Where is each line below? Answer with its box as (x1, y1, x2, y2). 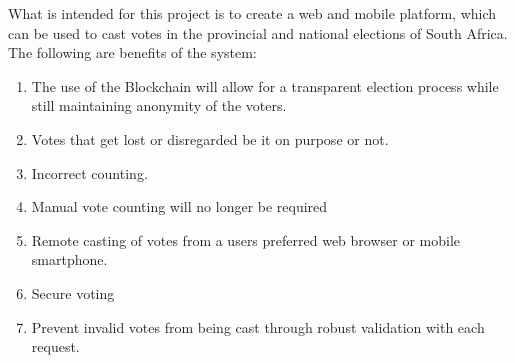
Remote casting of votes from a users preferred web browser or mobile (31, 229, 461, 250)
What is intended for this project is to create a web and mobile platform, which (8, 3, 497, 23)
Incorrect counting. (31, 162, 148, 183)
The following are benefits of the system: (8, 42, 257, 63)
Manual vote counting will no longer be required (31, 196, 328, 217)
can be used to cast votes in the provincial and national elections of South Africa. (8, 22, 508, 43)
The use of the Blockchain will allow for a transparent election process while (31, 75, 499, 96)
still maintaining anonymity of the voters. (31, 95, 287, 116)
